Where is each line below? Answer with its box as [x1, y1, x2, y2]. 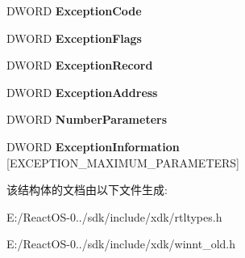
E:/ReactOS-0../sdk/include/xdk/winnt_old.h [6, 235, 236, 252]
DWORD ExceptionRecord [6, 57, 153, 74]
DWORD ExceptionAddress [6, 83, 158, 100]
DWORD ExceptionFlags [6, 29, 142, 46]
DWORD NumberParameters [6, 111, 168, 128]
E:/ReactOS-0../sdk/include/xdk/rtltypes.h [6, 208, 222, 225]
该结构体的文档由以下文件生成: [6, 181, 168, 198]
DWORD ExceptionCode [6, 2, 142, 19]
